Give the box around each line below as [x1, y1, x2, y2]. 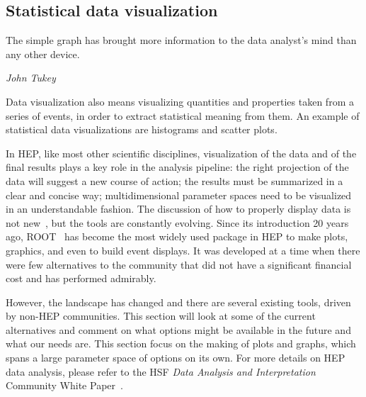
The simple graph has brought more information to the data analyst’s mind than [6, 33, 357, 47]
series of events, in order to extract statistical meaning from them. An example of [6, 108, 360, 123]
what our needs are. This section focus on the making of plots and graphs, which [6, 336, 356, 351]
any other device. [6, 46, 80, 61]
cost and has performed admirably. [6, 271, 156, 286]
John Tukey [6, 70, 56, 85]
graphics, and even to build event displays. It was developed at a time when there [6, 242, 360, 257]
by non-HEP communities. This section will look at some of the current [6, 308, 316, 323]
